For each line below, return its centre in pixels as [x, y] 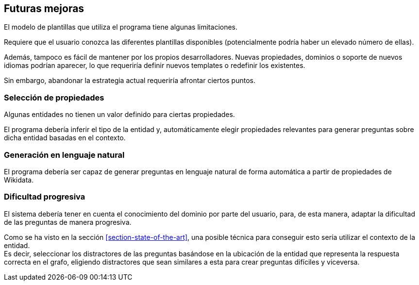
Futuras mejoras [44, 8]
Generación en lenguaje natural [64, 155]
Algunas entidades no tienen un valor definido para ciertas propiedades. [119, 115]
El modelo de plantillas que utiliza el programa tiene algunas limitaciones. [121, 27]
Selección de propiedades [54, 97]
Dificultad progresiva [45, 197]
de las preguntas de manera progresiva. [68, 222]
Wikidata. [19, 180]
